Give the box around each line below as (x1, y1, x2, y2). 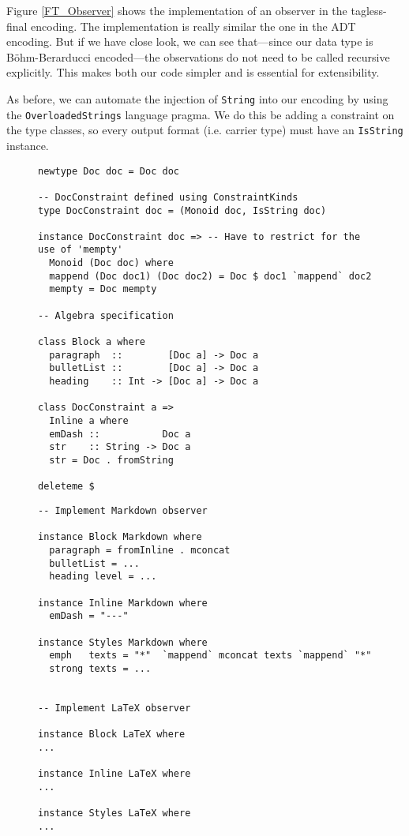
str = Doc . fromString (49, 454, 174, 466)
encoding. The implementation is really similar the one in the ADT (31, 17, 356, 34)
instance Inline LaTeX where (38, 768, 191, 780)
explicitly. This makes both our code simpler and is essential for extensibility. (6, 64, 380, 81)
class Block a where (38, 336, 146, 348)
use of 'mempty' (38, 244, 123, 256)
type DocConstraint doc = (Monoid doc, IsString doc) (38, 204, 327, 216)
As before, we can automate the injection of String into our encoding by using (6, 90, 388, 107)
